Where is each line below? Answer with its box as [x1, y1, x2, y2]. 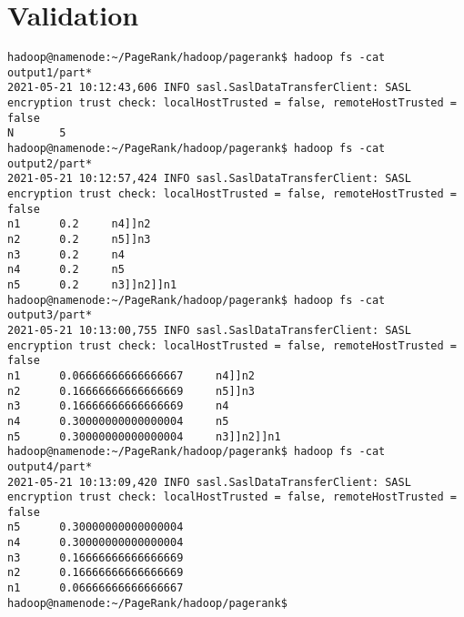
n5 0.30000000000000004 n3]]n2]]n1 [7, 430, 281, 443]
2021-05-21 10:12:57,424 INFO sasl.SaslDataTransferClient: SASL [7, 172, 411, 186]
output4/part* [7, 460, 93, 473]
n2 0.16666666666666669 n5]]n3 [7, 384, 256, 398]
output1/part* [7, 66, 93, 79]
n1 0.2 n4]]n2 [7, 217, 151, 231]
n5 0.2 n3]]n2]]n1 [7, 278, 177, 291]
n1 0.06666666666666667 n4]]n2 [7, 369, 256, 382]
